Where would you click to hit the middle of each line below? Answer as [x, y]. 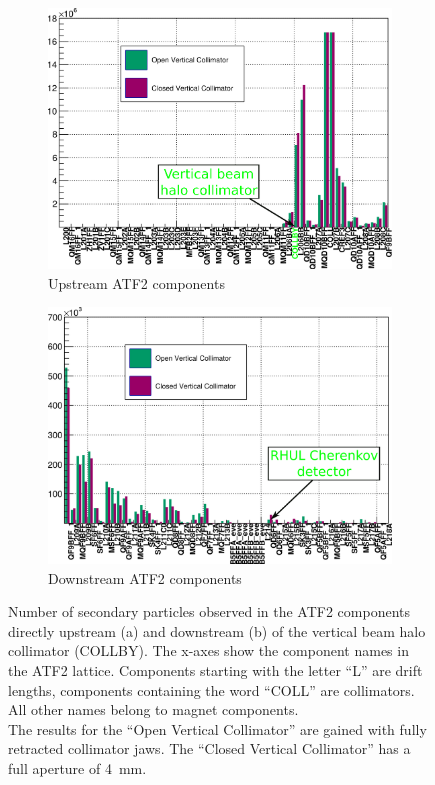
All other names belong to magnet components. [153, 709]
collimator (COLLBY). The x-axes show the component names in [208, 650]
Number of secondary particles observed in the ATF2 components [209, 611]
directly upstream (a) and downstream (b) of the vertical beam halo [217, 630]
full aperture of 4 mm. [77, 768]
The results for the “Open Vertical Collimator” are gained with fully [217, 728]
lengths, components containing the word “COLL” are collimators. [211, 689]
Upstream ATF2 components [136, 282]
